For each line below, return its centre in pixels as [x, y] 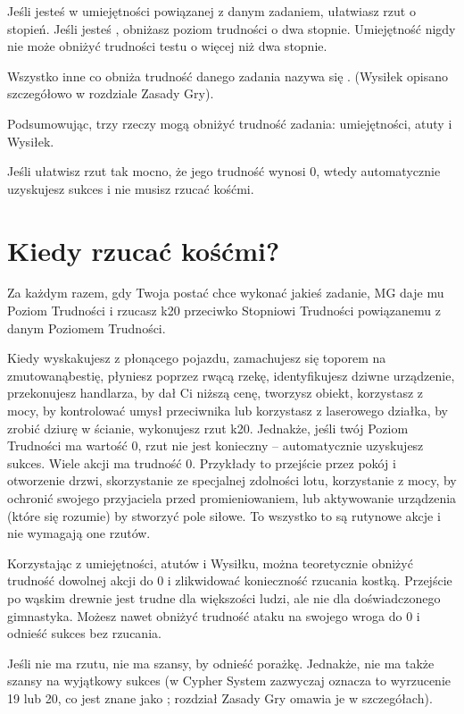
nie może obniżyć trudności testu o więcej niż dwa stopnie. [167, 46]
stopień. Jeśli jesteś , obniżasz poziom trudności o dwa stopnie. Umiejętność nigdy [232, 28]
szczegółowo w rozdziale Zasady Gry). [111, 93]
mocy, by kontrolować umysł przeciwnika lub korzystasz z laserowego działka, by [228, 411]
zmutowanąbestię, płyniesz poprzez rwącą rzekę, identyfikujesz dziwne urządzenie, [231, 375]
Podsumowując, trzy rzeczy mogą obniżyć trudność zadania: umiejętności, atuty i [230, 123]
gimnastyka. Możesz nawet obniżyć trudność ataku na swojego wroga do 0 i [214, 615]
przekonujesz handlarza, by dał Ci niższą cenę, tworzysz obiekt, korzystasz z [215, 393]
